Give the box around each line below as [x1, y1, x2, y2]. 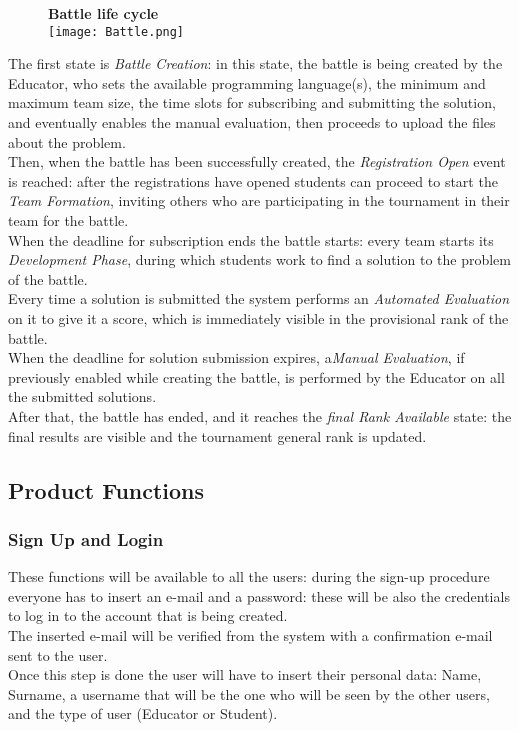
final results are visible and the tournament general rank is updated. [8, 425, 427, 446]
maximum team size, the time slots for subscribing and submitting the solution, [8, 92, 496, 113]
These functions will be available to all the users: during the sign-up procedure [8, 566, 490, 587]
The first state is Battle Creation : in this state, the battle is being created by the [8, 53, 503, 74]
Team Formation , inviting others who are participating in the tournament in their [8, 190, 510, 211]
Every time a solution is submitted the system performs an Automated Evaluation [8, 288, 509, 309]
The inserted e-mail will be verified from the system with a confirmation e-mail [8, 624, 493, 645]
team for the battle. [8, 210, 129, 230]
